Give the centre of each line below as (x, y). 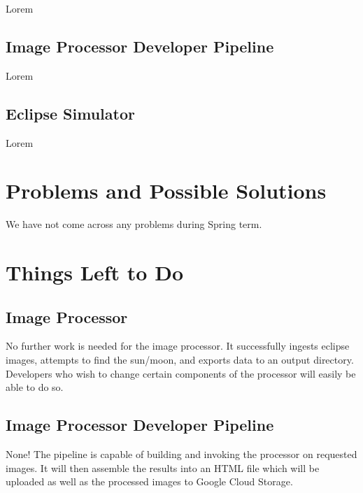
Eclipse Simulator (70, 113)
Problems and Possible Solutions (166, 191)
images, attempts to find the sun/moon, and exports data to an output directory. (180, 360)
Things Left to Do (94, 272)
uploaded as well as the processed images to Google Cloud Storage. (149, 481)
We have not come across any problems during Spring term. (134, 224)
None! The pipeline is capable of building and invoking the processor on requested (181, 454)
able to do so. (35, 387)
